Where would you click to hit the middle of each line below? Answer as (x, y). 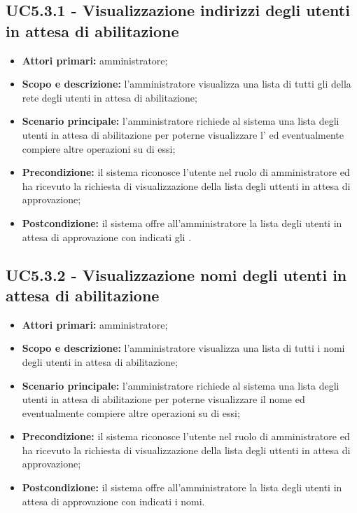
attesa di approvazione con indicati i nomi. (113, 501)
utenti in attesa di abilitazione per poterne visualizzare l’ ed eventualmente (183, 134)
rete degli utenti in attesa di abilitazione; (110, 97)
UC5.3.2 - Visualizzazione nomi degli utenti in (176, 274)
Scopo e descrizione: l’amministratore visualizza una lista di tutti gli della (187, 84)
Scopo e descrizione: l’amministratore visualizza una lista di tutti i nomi (183, 348)
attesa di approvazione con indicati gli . (107, 237)
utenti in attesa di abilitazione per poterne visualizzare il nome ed (163, 399)
